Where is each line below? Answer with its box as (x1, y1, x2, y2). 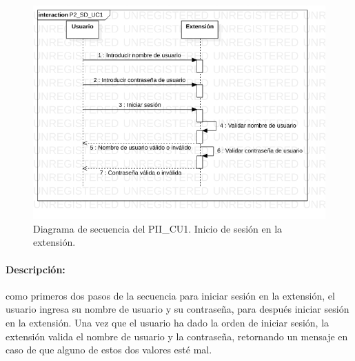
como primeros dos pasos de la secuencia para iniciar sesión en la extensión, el (6, 288, 335, 302)
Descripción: (6, 262, 65, 276)
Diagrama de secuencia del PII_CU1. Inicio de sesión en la (33, 221, 283, 235)
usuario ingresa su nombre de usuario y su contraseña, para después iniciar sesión (6, 302, 349, 316)
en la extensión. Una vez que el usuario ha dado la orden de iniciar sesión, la (6, 315, 329, 329)
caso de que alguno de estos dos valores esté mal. (6, 342, 212, 357)
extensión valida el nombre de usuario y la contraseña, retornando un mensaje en (6, 329, 348, 343)
